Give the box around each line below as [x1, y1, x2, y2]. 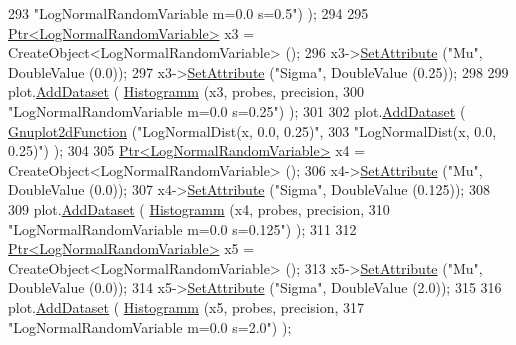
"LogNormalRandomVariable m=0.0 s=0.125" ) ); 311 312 [8, 218, 357, 239]
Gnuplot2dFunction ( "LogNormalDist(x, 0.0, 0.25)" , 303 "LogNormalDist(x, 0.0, [8, 120, 497, 141]
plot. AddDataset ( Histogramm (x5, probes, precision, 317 [8, 296, 365, 317]
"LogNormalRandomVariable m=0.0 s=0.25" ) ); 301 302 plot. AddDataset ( [8, 100, 466, 121]
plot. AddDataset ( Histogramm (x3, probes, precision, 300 [8, 81, 365, 102]
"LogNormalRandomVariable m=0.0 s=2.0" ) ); [8, 316, 292, 337]
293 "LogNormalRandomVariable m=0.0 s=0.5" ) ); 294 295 [8, 3, 369, 23]
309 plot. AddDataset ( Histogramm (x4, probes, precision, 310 [8, 198, 390, 219]
